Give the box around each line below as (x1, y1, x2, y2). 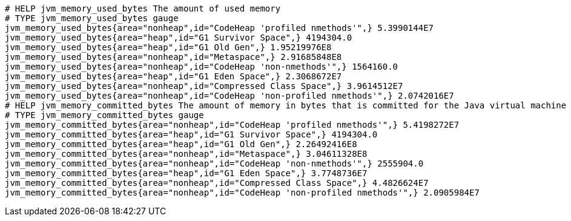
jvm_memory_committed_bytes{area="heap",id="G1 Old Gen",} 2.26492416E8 (5, 139, 357, 149)
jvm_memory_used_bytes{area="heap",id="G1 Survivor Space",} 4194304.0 (5, 33, 352, 42)
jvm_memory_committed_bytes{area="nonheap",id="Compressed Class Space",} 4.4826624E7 (5, 178, 429, 188)
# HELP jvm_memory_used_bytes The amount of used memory (5, 4, 281, 13)
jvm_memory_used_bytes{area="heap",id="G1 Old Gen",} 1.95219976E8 (5, 42, 332, 52)
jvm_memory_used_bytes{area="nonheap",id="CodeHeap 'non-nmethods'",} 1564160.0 (5, 62, 398, 71)
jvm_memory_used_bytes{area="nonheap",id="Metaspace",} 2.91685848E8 (5, 52, 342, 62)
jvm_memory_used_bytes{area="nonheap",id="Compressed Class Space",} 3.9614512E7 (5, 81, 403, 91)
